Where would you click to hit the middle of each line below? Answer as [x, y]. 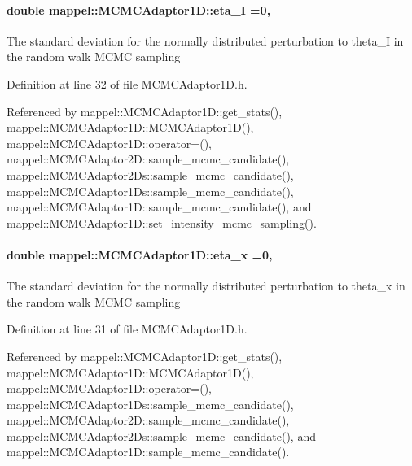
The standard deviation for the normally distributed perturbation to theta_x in [206, 286]
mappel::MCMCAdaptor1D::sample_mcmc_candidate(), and [159, 207]
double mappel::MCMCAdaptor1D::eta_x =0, [140, 254]
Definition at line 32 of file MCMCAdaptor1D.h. [127, 83]
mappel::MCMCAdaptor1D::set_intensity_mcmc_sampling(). [162, 222]
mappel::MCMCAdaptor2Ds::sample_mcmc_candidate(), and [161, 436]
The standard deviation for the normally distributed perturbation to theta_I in [205, 40]
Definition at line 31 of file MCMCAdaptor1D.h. [127, 329]
